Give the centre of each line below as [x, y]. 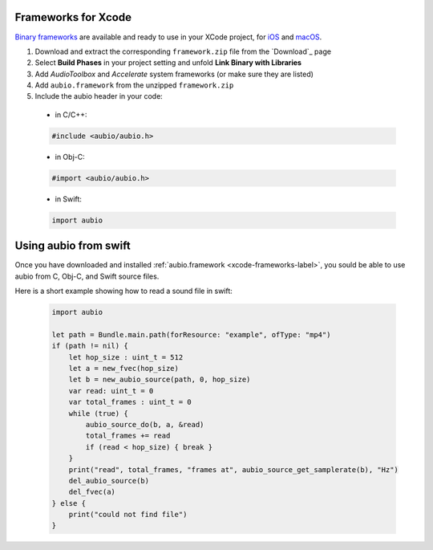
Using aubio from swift [73, 246]
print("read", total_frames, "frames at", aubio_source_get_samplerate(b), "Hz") [233, 469]
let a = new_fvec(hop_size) [124, 368]
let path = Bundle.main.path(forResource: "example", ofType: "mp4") [191, 334]
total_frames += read [128, 436]
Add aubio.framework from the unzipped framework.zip [134, 85]
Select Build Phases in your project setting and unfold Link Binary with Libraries [168, 63]
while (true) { [98, 413]
